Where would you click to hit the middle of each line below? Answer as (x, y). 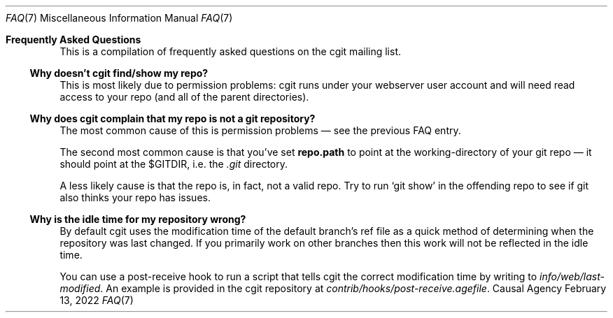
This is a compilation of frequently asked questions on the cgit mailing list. (230, 51)
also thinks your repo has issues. (135, 197)
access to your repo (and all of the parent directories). (184, 97)
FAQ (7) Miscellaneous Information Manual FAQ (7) (119, 18)
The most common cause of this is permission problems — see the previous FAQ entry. (260, 130)
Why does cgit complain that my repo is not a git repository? (172, 118)
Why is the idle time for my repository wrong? (138, 219)
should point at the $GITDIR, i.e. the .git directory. (174, 164)
